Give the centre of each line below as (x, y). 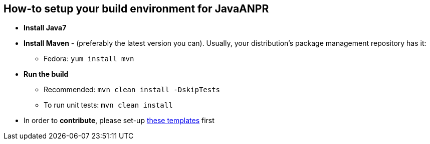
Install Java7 (45, 28)
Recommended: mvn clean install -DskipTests (132, 90)
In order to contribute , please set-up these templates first (119, 121)
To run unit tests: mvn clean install (108, 105)
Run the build (46, 74)
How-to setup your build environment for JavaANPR (136, 9)
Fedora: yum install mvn (89, 59)
